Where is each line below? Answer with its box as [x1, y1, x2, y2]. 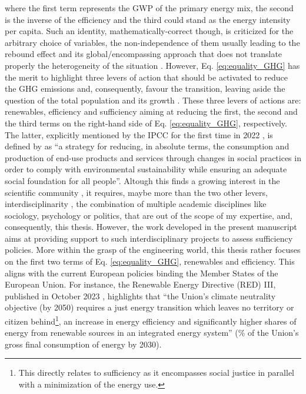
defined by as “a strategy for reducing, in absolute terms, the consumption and [5, 140, 290, 152]
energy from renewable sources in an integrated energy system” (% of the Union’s [5, 326, 299, 339]
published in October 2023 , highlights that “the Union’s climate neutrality [5, 289, 276, 302]
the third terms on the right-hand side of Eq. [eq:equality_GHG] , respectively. [5, 116, 287, 129]
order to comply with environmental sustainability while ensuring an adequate [5, 163, 287, 175]
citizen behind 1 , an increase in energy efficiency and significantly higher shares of [5, 313, 297, 327]
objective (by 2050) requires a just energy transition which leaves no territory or [5, 301, 294, 313]
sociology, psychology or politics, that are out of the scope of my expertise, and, [5, 209, 292, 221]
